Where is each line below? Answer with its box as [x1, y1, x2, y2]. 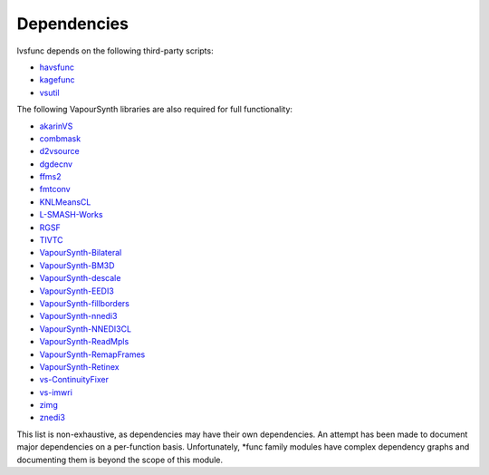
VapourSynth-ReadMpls [39, 336, 129, 347]
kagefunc [39, 74, 76, 85]
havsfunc [39, 62, 74, 73]
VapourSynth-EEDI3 [39, 286, 115, 296]
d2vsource [39, 146, 81, 157]
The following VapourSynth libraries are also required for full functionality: [16, 104, 293, 115]
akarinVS [39, 121, 73, 131]
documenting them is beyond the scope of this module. [16, 454, 224, 465]
